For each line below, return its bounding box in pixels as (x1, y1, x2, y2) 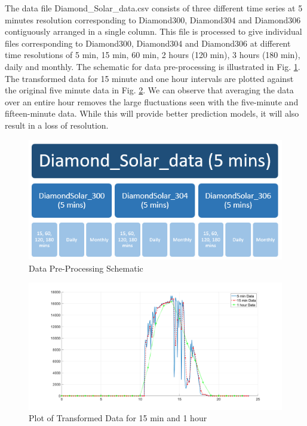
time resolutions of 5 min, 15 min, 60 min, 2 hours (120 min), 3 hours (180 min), (5, 48, 300, 61)
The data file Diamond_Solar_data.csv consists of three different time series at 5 (5, 2, 303, 14)
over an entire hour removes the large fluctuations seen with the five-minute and (5, 95, 299, 108)
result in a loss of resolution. (5, 118, 109, 131)
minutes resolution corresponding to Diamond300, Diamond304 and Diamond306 (5, 13, 301, 26)
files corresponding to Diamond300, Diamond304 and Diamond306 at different (5, 36, 291, 49)
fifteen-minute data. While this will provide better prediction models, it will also (5, 107, 299, 120)
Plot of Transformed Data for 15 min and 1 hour (29, 412, 207, 424)
